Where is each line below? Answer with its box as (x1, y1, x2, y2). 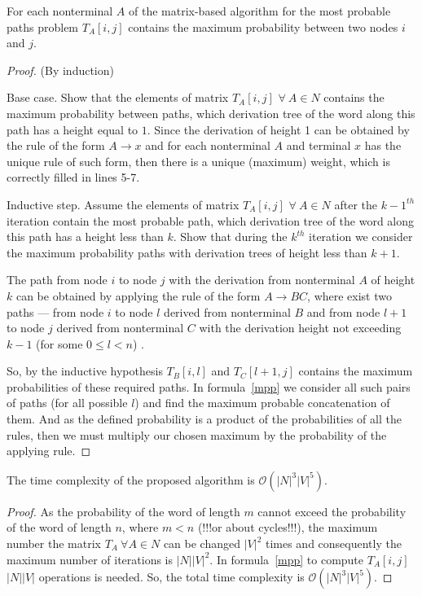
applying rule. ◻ (7, 442, 91, 459)
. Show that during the (173, 228, 288, 245)
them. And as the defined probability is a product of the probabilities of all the (7, 410, 402, 427)
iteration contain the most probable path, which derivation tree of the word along (7, 212, 415, 229)
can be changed (163, 535, 241, 552)
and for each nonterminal (145, 137, 270, 154)
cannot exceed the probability (257, 502, 407, 519)
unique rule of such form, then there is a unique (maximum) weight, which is (7, 152, 390, 169)
